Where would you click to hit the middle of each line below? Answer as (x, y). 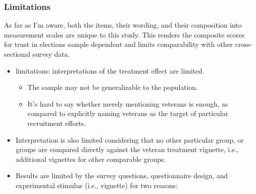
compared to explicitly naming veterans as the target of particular (128, 113)
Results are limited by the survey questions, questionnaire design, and (122, 175)
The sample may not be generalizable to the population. (113, 87)
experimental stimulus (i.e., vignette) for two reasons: (97, 185)
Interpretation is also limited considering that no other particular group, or (130, 139)
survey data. (51, 54)
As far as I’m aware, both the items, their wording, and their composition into (123, 25)
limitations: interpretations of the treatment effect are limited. (110, 70)
